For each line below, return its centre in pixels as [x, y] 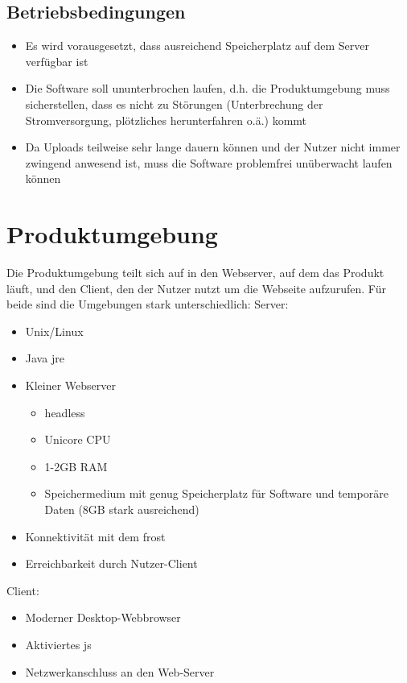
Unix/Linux [54, 331]
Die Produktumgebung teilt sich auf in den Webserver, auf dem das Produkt [195, 273]
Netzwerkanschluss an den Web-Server [120, 671]
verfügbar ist [57, 61]
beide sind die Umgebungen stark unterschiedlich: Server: [148, 304]
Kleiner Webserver [70, 385]
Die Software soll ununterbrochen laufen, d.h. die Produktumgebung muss [208, 88]
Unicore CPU [78, 439]
